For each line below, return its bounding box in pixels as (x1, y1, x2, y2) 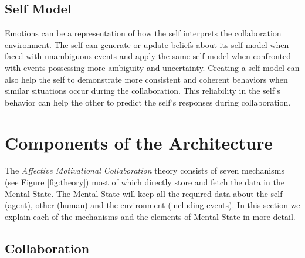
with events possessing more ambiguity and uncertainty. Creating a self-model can (5, 61, 300, 73)
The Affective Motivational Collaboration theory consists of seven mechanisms (5, 164, 284, 176)
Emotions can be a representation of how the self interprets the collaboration (5, 27, 282, 39)
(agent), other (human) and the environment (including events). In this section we (5, 199, 300, 211)
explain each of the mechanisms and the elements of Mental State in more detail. (5, 210, 296, 222)
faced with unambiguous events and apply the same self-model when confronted (5, 50, 292, 62)
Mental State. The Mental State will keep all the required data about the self (5, 187, 283, 199)
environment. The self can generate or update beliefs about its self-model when (5, 38, 289, 50)
